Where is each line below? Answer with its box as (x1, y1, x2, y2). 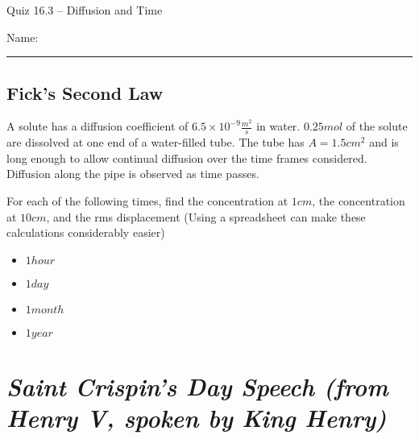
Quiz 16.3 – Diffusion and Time (6, 2, 163, 18)
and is (369, 134, 399, 151)
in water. (256, 118, 301, 135)
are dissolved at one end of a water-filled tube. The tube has (6, 134, 305, 151)
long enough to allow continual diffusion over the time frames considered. (6, 149, 367, 166)
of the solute (346, 118, 408, 135)
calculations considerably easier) (6, 224, 165, 241)
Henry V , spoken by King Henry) (6, 401, 387, 435)
